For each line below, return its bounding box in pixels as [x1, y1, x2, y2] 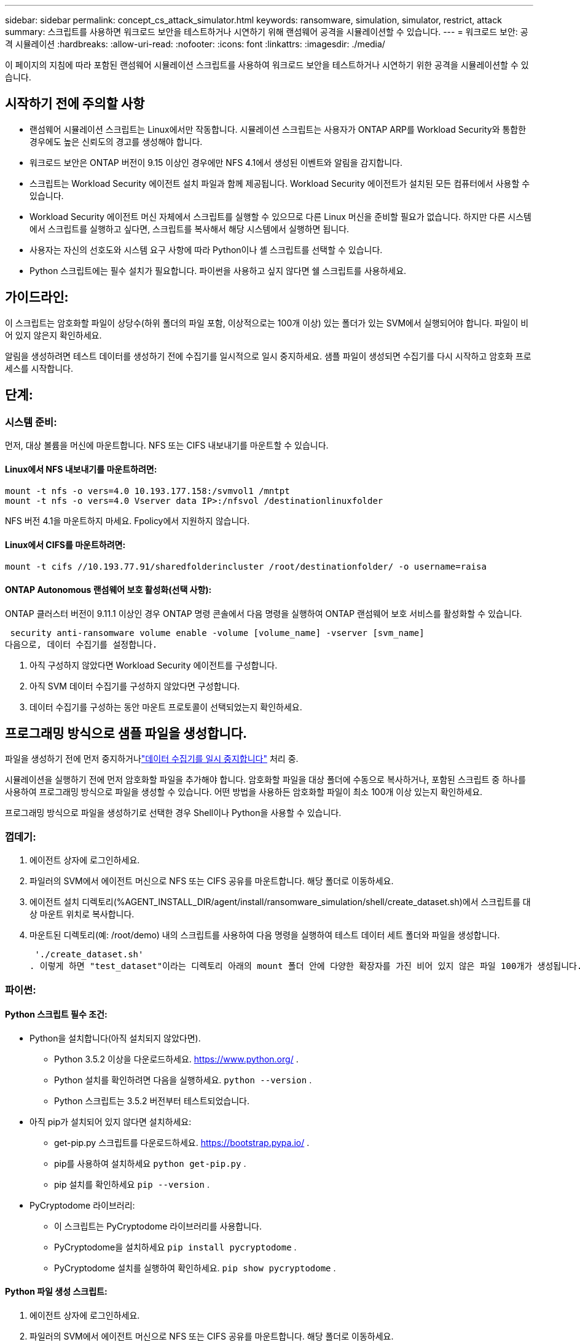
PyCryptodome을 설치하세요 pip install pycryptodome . [54, 1241, 297, 1252]
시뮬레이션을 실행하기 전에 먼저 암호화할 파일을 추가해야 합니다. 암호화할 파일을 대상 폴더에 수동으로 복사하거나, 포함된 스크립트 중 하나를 [5, 774, 526, 785]
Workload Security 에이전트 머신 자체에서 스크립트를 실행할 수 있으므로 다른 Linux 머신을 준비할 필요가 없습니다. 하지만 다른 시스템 [29, 211, 531, 222]
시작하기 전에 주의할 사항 [5, 96, 145, 112]
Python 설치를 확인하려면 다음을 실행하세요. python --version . [54, 1074, 312, 1085]
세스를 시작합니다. [5, 363, 74, 374]
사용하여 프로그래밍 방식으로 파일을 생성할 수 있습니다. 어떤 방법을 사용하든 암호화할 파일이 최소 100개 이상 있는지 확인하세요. [5, 787, 483, 798]
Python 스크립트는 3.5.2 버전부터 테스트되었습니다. [54, 1095, 249, 1106]
